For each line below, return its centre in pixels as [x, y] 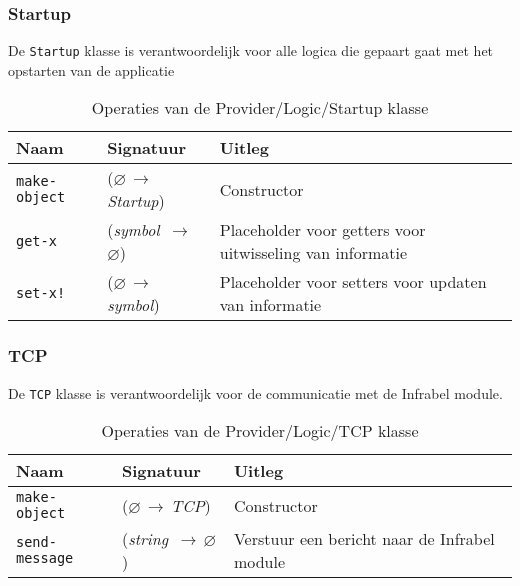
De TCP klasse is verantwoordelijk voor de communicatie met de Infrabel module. [255, 392]
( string [145, 539]
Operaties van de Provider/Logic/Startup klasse [260, 108]
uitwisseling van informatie [313, 253]
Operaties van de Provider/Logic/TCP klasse [260, 431]
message [45, 558]
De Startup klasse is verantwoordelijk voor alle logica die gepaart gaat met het [251, 50]
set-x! [41, 293]
